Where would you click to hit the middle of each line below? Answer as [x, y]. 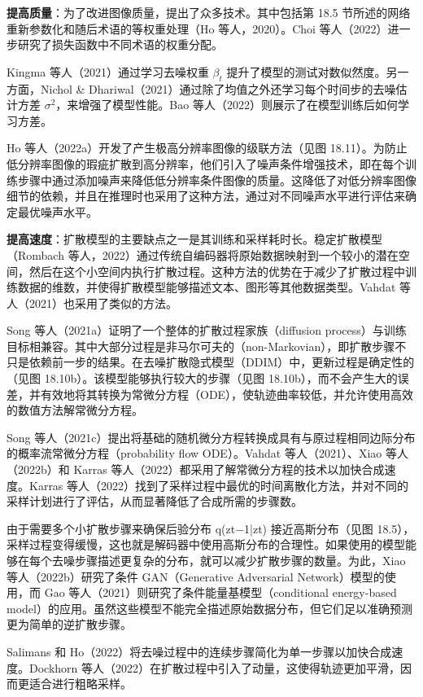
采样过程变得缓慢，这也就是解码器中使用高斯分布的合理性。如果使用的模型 [206, 544]
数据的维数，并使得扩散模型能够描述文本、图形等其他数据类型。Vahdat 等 [214, 287]
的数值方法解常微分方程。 [75, 410]
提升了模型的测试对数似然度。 [306, 71]
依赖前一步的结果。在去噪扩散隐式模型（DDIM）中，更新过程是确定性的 [222, 362]
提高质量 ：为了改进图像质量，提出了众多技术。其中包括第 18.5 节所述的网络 [209, 12]
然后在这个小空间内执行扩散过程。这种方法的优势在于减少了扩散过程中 [217, 271]
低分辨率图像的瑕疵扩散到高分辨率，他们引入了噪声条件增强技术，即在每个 [206, 163]
